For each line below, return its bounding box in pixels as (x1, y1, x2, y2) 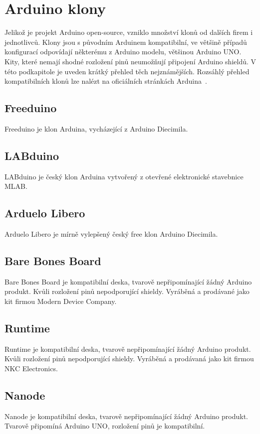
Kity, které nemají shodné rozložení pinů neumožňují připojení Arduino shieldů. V (4, 56, 257, 66)
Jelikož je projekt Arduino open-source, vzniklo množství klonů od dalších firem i (4, 27, 253, 37)
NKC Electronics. (4, 363, 58, 374)
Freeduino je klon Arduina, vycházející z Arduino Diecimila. (4, 123, 188, 134)
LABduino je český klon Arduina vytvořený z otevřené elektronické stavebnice (4, 171, 244, 181)
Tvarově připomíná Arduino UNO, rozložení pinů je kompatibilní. (4, 421, 205, 431)
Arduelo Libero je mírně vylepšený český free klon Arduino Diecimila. (4, 229, 218, 239)
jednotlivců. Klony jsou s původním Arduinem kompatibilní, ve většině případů (4, 36, 247, 47)
